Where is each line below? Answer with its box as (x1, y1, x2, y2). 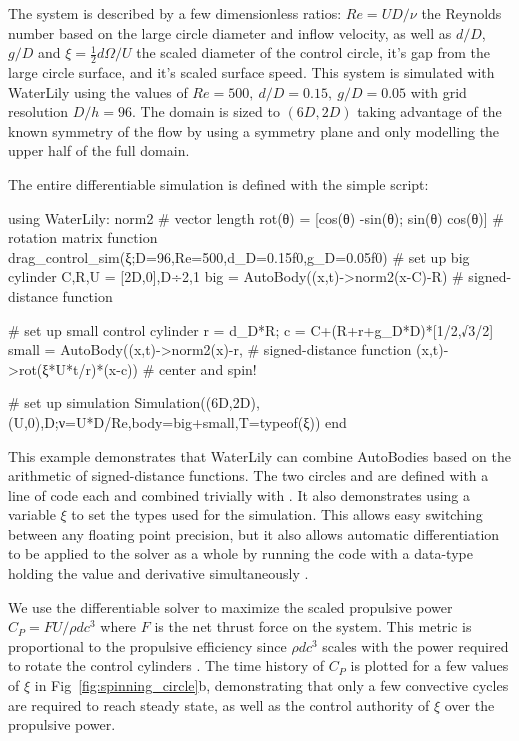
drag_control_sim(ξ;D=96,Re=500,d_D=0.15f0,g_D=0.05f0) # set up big (8, 246, 470, 267)
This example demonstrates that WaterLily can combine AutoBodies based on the (8, 445, 511, 466)
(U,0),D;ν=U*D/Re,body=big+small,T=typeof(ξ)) (8, 411, 321, 432)
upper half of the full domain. (8, 140, 190, 161)
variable (8, 504, 56, 525)
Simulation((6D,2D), (134, 392, 260, 413)
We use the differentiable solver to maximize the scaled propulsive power (8, 596, 453, 617)
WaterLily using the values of (8, 81, 188, 102)
